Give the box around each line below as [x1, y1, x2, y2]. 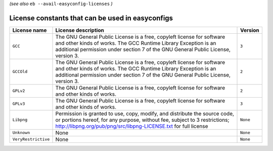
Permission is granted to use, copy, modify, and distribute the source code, [55, 110, 235, 117]
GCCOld [12, 69, 28, 74]
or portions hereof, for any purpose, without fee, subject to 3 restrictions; [55, 116, 230, 123]
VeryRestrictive [12, 136, 50, 142]
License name [12, 27, 47, 34]
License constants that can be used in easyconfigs [9, 14, 173, 22]
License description [55, 27, 105, 34]
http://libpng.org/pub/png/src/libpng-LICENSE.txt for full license [55, 122, 208, 129]
